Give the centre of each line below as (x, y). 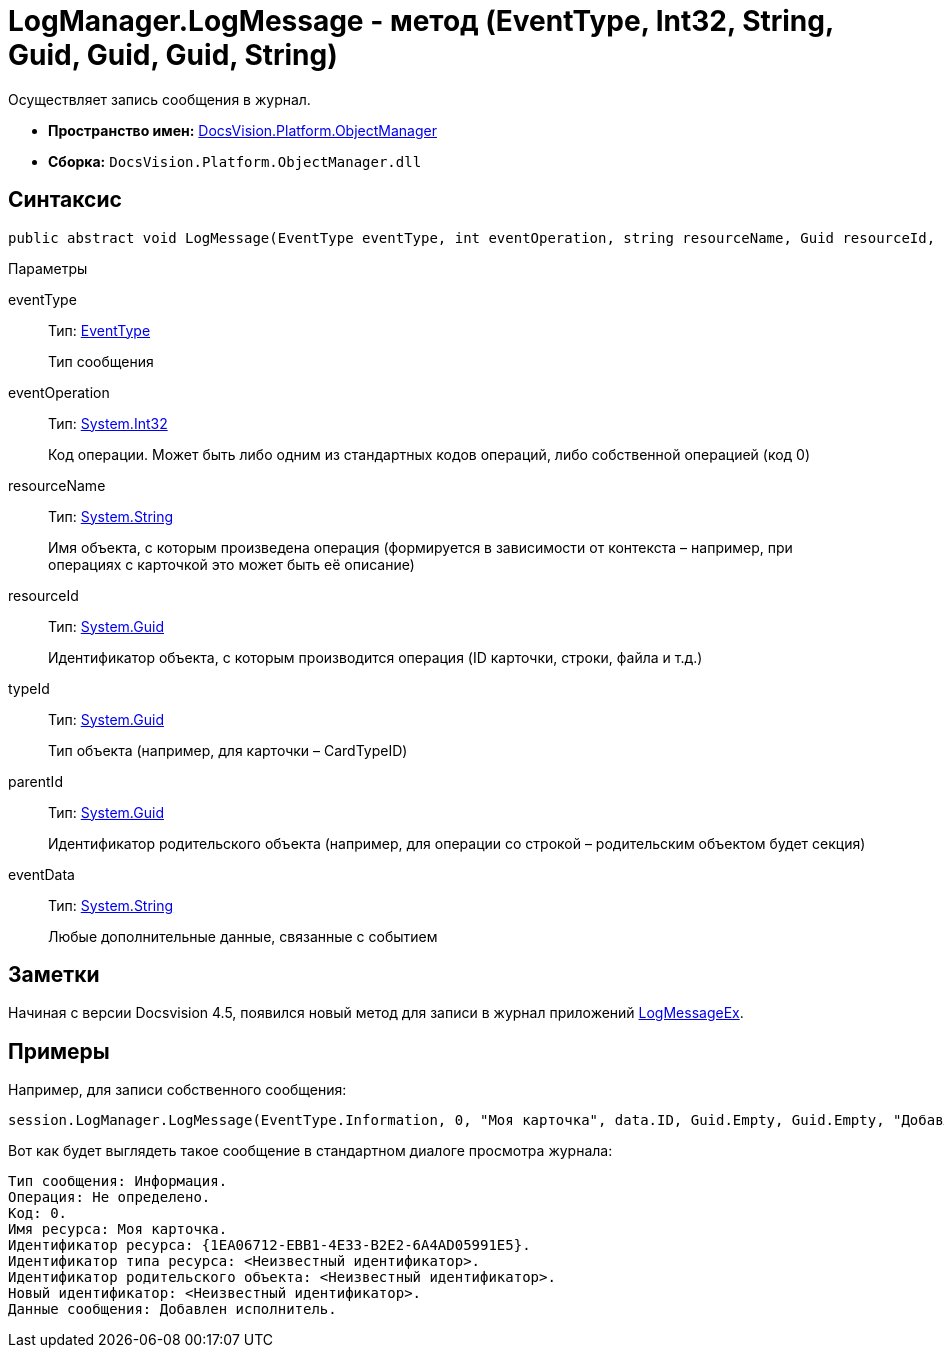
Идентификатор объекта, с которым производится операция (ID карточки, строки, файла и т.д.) (375, 657)
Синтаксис (65, 200)
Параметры (48, 268)
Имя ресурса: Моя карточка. (118, 1229)
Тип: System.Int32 (108, 423)
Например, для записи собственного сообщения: (177, 1090)
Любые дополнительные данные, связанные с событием (243, 936)
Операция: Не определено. (109, 1197)
